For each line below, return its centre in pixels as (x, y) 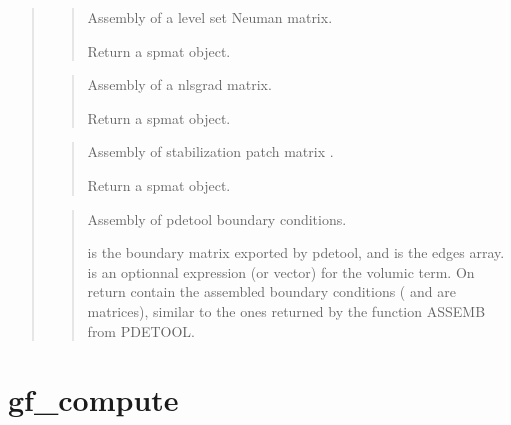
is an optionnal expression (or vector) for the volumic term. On (281, 271)
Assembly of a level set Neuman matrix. (210, 17)
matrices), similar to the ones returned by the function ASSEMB (286, 310)
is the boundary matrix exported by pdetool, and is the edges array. (296, 252)
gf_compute (93, 399)
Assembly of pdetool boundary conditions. (217, 218)
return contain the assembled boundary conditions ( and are (271, 291)
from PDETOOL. (141, 330)
